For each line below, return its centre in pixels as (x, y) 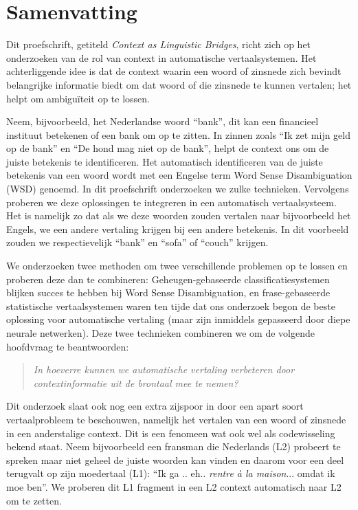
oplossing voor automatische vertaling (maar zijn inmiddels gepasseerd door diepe (178, 319)
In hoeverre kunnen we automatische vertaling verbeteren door (164, 369)
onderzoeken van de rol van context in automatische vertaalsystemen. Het (161, 57)
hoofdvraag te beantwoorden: (68, 346)
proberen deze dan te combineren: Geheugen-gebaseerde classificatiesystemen (168, 279)
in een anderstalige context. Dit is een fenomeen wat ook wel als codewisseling (171, 433)
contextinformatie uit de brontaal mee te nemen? (136, 382)
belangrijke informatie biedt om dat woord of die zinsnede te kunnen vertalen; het (179, 84)
